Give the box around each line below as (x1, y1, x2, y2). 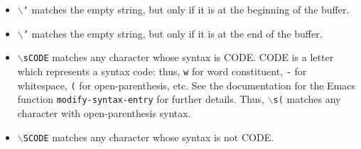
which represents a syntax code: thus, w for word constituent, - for (17, 63, 307, 78)
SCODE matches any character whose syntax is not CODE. (23, 129, 274, 144)
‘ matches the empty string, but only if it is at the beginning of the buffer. (23, 2, 350, 16)
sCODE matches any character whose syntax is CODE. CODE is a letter (23, 50, 334, 65)
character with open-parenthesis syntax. (17, 105, 191, 120)
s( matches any (273, 92, 341, 106)
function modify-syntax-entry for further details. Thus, (17, 92, 264, 106)
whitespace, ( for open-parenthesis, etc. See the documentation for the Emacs (17, 77, 356, 92)
